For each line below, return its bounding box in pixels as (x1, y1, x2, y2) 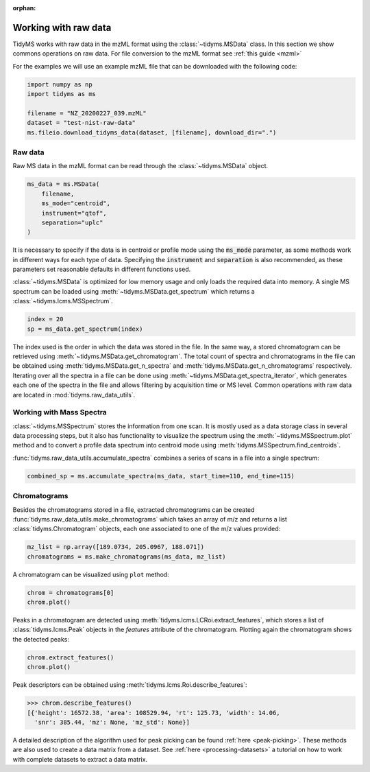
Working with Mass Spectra (12, 408, 108, 417)
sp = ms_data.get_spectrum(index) (27, 325, 143, 333)
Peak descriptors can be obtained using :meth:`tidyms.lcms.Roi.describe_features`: (12, 681, 247, 689)
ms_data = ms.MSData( (27, 180, 100, 188)
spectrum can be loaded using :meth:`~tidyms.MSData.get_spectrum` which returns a (12, 287, 255, 295)
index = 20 (27, 316, 64, 323)
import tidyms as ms (27, 90, 96, 98)
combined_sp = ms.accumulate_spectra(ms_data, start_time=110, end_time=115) (27, 472, 295, 480)
